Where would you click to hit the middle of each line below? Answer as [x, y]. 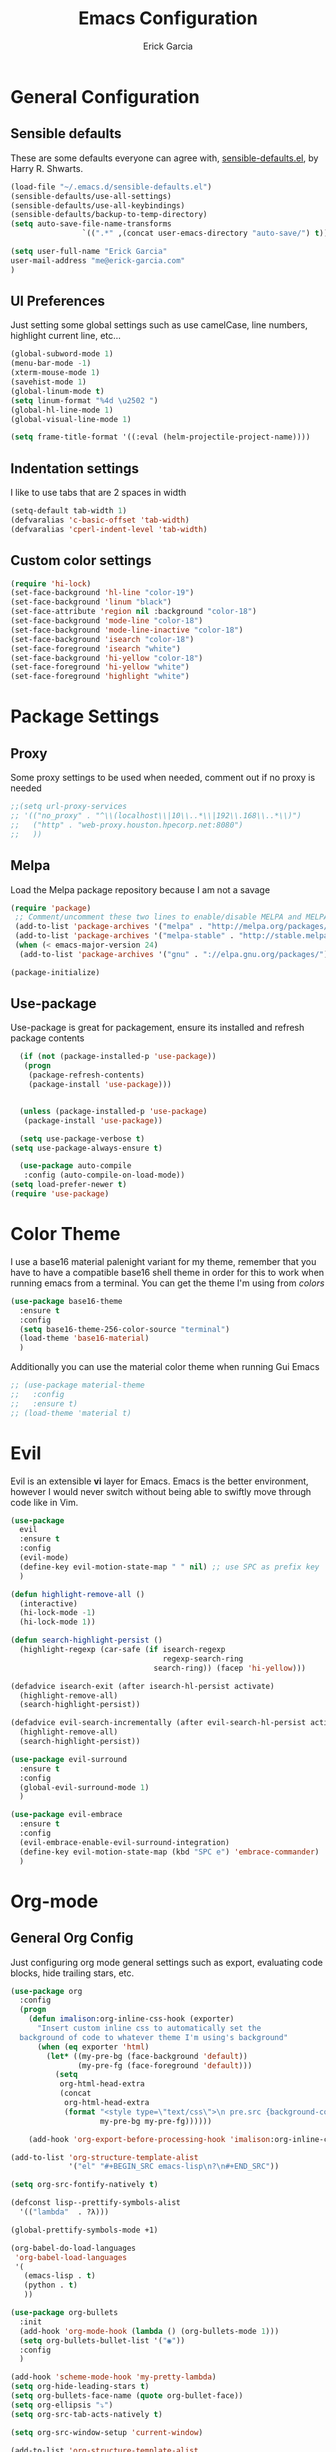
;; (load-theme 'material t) [71, 1413]
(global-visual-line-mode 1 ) [71, 419]
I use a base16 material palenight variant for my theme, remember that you [163, 1261]
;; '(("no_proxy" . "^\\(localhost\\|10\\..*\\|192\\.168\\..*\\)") [156, 816]
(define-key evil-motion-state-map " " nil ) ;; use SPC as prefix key [169, 1567]
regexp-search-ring [203, 1658]
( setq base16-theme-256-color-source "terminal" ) [124, 1329]
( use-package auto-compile [75, 1166]
